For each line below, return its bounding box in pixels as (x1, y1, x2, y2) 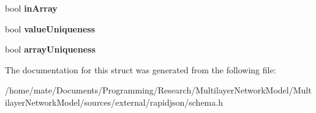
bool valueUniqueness (5, 22, 96, 35)
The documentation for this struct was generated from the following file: (5, 63, 276, 76)
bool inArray (5, 2, 58, 14)
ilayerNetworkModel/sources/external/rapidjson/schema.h (5, 95, 223, 108)
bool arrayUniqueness (5, 43, 96, 56)
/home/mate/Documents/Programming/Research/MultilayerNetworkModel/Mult (5, 84, 312, 97)
